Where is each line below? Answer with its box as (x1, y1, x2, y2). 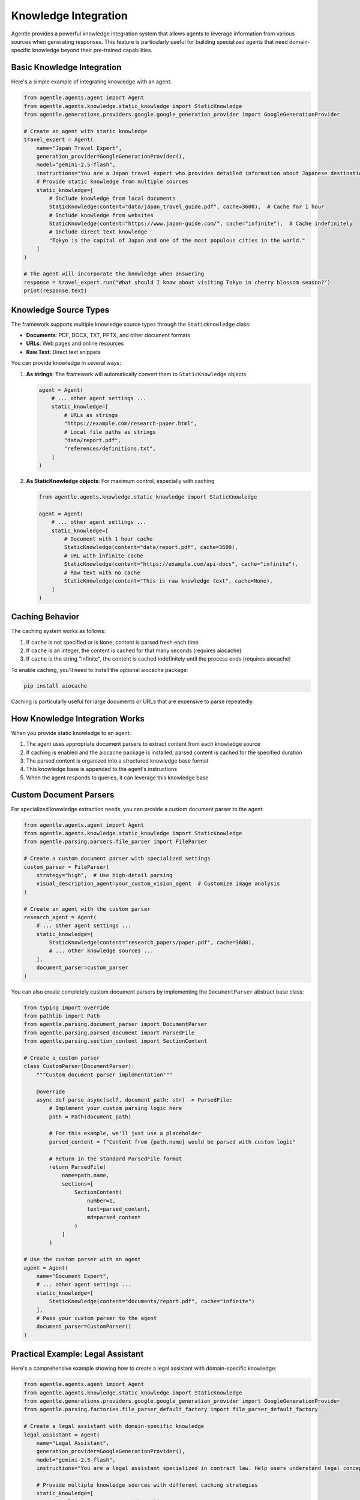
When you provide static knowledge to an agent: (11, 729, 131, 736)
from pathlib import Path (23, 1012, 100, 1019)
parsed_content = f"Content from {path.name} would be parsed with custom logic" (49, 1138, 296, 1145)
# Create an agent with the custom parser (23, 905, 151, 912)
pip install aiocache (23, 682, 88, 689)
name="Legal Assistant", (36, 1440, 110, 1447)
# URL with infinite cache (64, 552, 143, 559)
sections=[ (61, 1180, 94, 1187)
